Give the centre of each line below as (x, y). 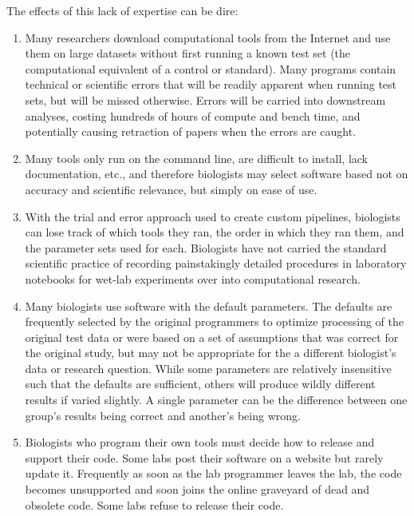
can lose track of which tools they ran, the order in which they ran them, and (215, 232)
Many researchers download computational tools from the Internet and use (208, 37)
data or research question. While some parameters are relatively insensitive (208, 368)
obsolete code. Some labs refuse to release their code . (154, 504)
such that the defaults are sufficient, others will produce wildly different (200, 384)
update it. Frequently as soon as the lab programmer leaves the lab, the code (213, 473)
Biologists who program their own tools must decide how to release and (200, 442)
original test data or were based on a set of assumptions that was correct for (212, 337)
